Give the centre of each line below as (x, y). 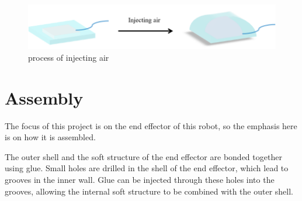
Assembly (44, 97)
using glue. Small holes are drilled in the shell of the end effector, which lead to (147, 168)
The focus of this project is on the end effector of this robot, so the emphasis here (151, 125)
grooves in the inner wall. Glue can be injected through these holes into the (140, 180)
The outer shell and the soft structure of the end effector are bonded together (143, 156)
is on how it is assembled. (50, 137)
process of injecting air (69, 57)
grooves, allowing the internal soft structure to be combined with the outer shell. (149, 191)
